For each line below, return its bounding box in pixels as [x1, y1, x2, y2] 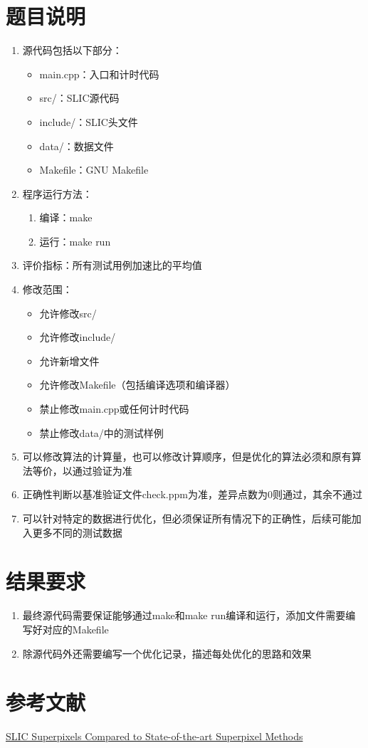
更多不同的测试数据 [32, 525, 122, 539]
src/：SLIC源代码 [39, 90, 120, 105]
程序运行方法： [22, 186, 93, 201]
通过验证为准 [72, 463, 132, 478]
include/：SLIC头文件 [39, 114, 138, 129]
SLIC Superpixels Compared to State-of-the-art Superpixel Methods [6, 729, 303, 744]
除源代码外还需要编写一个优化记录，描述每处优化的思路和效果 [22, 646, 312, 660]
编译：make [39, 210, 93, 225]
